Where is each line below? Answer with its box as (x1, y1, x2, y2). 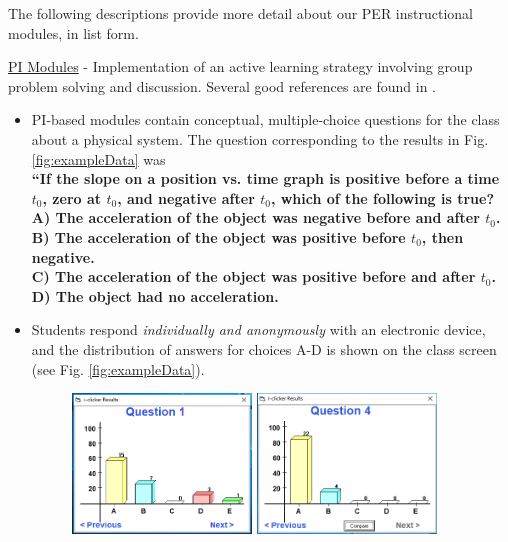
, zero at (42, 187, 102, 208)
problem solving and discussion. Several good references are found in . (8, 75, 437, 96)
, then (421, 226, 464, 247)
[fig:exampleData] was (31, 148, 166, 169)
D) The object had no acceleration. (31, 285, 279, 306)
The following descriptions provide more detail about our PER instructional (8, 3, 474, 23)
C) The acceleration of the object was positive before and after (31, 266, 476, 287)
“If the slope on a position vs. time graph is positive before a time (31, 168, 500, 189)
